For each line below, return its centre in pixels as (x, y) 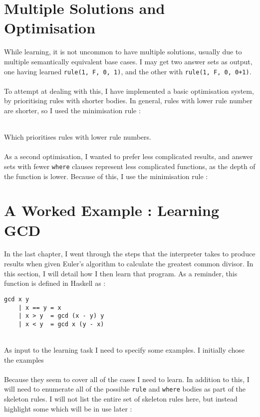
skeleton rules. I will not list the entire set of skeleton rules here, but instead (121, 399)
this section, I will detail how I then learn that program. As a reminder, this (121, 273)
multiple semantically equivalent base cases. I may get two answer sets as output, (128, 61)
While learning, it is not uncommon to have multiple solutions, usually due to (123, 52)
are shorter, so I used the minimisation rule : (72, 110)
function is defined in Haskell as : (55, 283)
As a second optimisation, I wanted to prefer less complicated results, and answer (129, 156)
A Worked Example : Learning (112, 210)
